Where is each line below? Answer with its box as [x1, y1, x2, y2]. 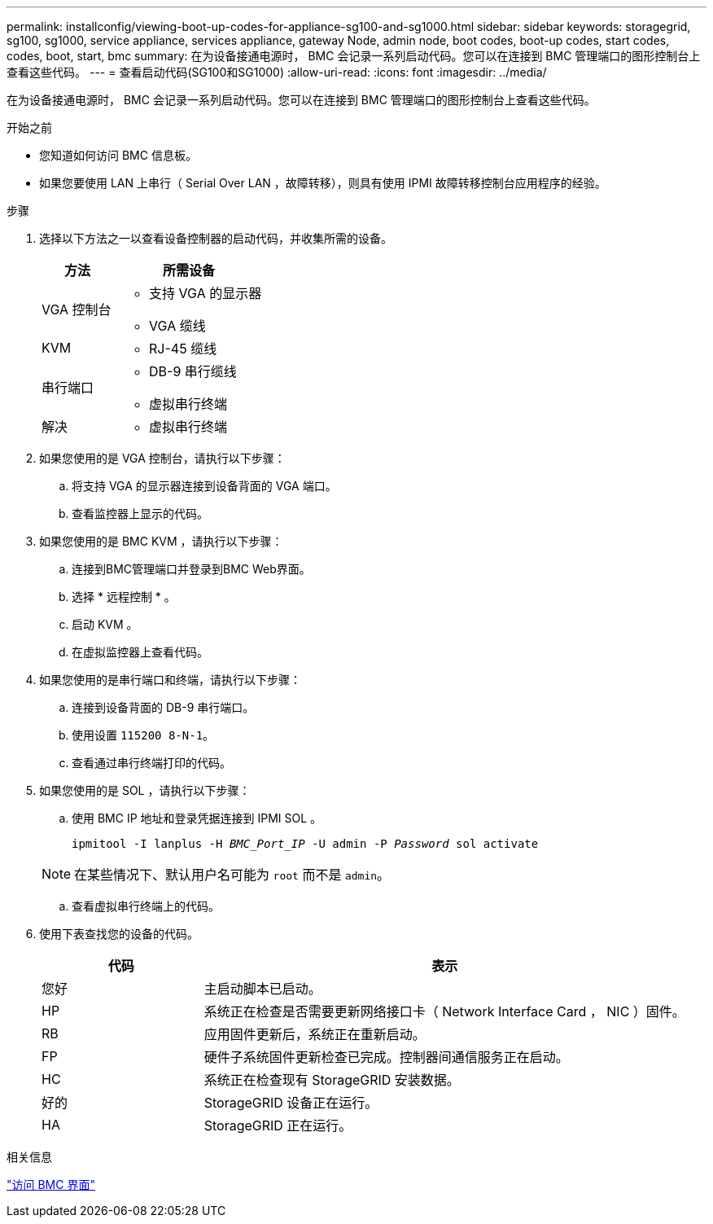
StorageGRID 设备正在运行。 [203, 1095, 378, 1111]
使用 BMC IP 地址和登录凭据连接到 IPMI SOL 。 [72, 811, 322, 825]
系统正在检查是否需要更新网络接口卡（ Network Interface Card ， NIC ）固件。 [203, 1003, 685, 1020]
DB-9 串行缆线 [149, 363, 237, 379]
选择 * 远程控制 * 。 [72, 590, 176, 603]
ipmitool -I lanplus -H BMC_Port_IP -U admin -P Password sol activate [72, 837, 539, 850]
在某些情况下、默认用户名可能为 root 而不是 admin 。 [74, 866, 391, 883]
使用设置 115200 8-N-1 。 [72, 728, 215, 742]
